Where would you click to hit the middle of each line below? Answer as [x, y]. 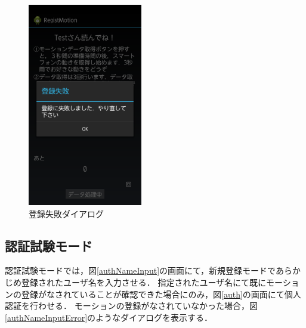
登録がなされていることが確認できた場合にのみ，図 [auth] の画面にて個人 [161, 294]
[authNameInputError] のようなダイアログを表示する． [109, 317]
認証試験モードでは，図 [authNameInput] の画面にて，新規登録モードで [140, 270]
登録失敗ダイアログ [66, 213]
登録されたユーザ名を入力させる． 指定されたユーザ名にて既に [144, 282]
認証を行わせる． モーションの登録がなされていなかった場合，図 [131, 306]
